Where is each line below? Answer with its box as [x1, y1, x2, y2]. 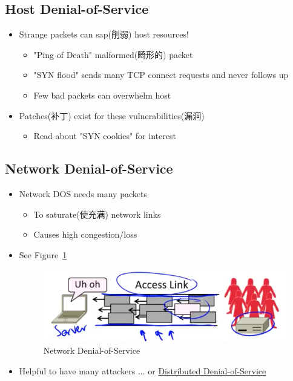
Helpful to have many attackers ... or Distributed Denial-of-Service [19, 365, 266, 377]
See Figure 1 [19, 248, 67, 261]
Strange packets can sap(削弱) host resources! [19, 28, 189, 41]
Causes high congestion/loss [33, 228, 137, 241]
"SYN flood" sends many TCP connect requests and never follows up [33, 68, 289, 81]
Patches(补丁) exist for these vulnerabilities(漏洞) [19, 109, 205, 122]
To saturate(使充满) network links [33, 207, 161, 220]
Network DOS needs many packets [19, 187, 147, 200]
